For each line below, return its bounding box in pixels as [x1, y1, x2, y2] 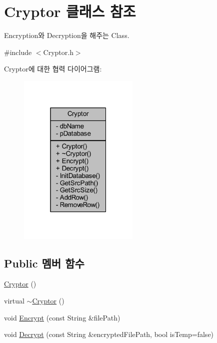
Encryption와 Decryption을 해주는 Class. [4, 30, 129, 40]
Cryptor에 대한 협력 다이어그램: [4, 63, 102, 74]
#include [4, 46, 32, 57]
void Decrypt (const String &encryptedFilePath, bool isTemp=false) [4, 329, 214, 339]
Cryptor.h [43, 46, 73, 57]
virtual [4, 295, 24, 306]
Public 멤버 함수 [4, 255, 84, 270]
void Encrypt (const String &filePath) [4, 312, 120, 322]
